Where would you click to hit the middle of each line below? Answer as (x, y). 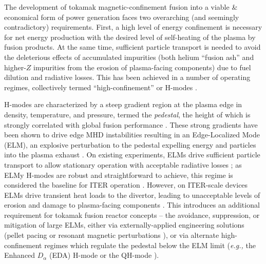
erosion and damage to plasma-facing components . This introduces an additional (132, 205)
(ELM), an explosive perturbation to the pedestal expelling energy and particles (130, 144)
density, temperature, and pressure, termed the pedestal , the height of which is (127, 114)
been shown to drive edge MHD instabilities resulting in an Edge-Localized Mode (132, 135)
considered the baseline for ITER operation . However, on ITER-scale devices (126, 185)
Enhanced (20, 255)
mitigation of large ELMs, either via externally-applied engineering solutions (124, 225)
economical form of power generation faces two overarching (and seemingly (122, 17)
